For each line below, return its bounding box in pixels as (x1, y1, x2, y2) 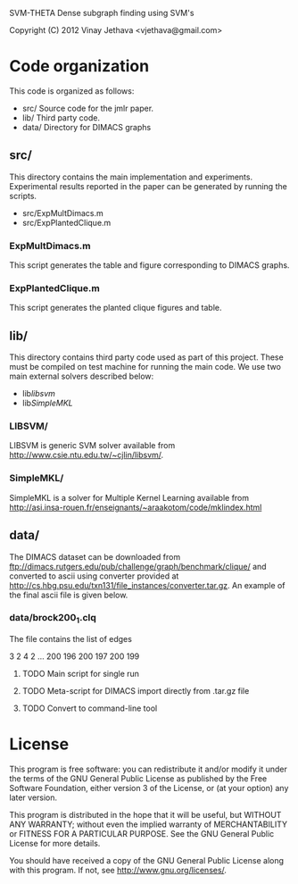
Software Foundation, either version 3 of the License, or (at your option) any (9, 783, 289, 794)
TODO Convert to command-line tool (21, 703, 158, 713)
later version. (9, 792, 58, 803)
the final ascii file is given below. (9, 589, 128, 600)
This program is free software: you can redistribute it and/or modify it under (9, 763, 287, 775)
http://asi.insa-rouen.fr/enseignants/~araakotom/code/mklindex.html (9, 502, 262, 513)
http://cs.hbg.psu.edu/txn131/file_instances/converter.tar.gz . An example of (9, 580, 286, 590)
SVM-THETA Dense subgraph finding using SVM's (9, 8, 195, 18)
